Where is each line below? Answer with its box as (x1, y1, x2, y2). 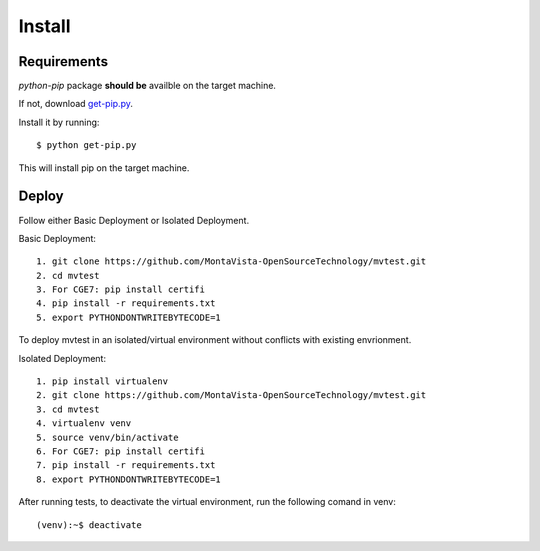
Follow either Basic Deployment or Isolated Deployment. (18, 214, 250, 226)
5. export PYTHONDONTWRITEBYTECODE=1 (36, 311, 222, 323)
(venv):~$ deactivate (36, 519, 142, 530)
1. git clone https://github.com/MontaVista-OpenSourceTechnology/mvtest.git (36, 256, 427, 267)
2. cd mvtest (36, 270, 100, 281)
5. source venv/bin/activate (36, 431, 179, 443)
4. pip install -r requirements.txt (36, 298, 216, 309)
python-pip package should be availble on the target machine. (18, 80, 277, 92)
